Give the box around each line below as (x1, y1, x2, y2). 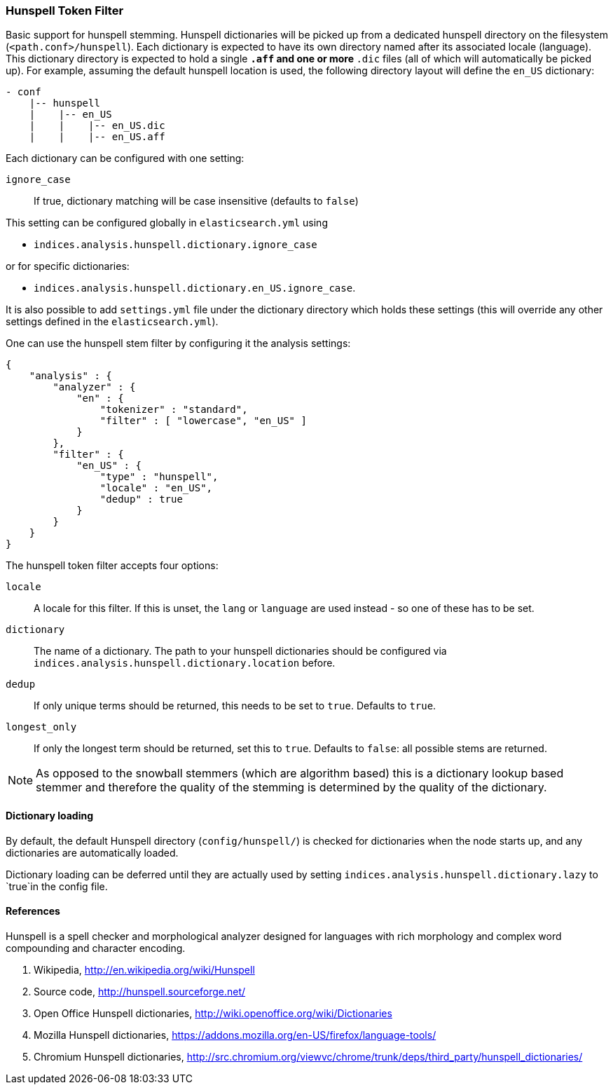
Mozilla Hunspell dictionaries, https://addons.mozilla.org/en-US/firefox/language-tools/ (34, 1028, 436, 1041)
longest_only (6, 721, 77, 733)
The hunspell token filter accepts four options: (6, 559, 219, 572)
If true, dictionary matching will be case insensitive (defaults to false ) (34, 195, 359, 207)
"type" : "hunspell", (99, 471, 219, 483)
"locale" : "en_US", (99, 482, 213, 494)
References (6, 905, 60, 918)
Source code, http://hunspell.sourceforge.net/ (34, 985, 246, 997)
